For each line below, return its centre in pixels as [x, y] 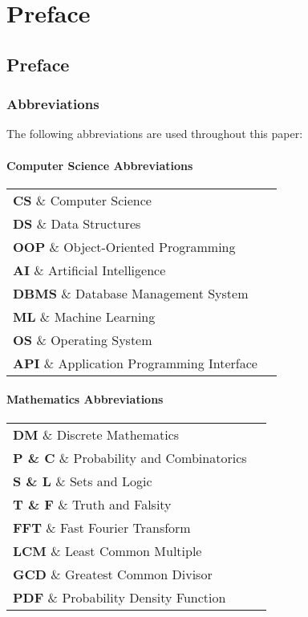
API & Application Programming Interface [135, 363]
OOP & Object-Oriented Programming [124, 246]
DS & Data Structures [77, 223]
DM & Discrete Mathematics [96, 434]
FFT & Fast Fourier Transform [102, 527]
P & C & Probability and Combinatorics [130, 457]
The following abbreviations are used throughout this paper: [155, 134]
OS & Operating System [83, 339]
